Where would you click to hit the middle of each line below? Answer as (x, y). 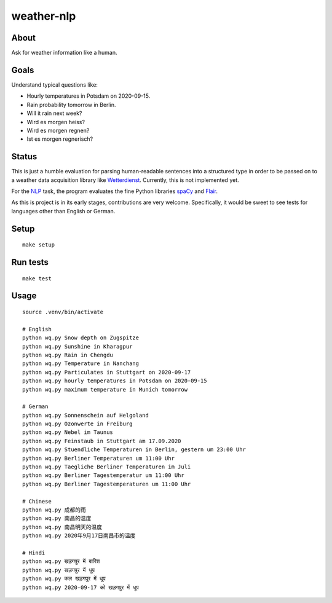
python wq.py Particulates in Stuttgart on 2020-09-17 (107, 372)
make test (37, 278)
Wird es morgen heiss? (56, 122)
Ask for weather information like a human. (64, 53)
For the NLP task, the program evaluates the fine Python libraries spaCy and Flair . (115, 191)
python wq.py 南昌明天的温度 (62, 527)
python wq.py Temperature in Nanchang (81, 364)
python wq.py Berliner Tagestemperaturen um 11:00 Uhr (107, 484)
